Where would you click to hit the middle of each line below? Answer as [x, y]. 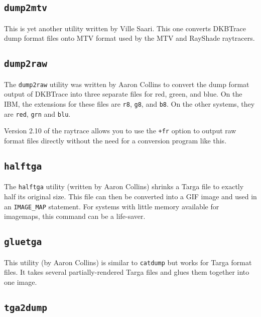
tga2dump [26, 307]
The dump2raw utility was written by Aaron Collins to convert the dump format [127, 84]
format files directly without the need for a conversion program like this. [115, 140]
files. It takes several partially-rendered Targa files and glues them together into [127, 272]
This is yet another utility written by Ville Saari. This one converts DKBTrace [125, 28]
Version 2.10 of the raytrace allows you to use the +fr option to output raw [120, 131]
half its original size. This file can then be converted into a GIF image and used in [130, 196]
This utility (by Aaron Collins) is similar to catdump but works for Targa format [128, 262]
